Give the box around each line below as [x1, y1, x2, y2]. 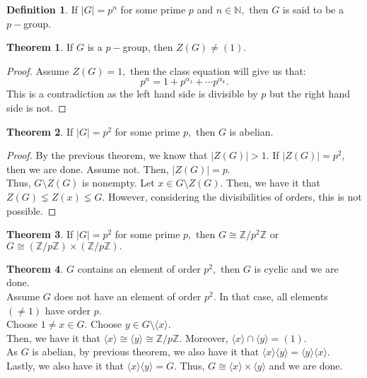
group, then [122, 40, 173, 54]
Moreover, [185, 330, 228, 345]
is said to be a [282, 2, 344, 16]
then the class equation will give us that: [130, 63, 306, 78]
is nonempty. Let [82, 175, 155, 190]
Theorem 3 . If [6, 227, 74, 242]
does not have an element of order [54, 288, 202, 303]
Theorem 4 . [6, 261, 64, 276]
